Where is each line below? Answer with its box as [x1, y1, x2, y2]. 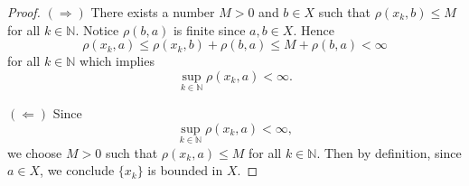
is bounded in [147, 161, 223, 180]
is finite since [173, 20, 246, 39]
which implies [80, 51, 155, 70]
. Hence [293, 20, 334, 39]
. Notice [75, 20, 119, 39]
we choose [7, 143, 62, 162]
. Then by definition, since [316, 143, 462, 162]
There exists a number [90, 3, 215, 21]
